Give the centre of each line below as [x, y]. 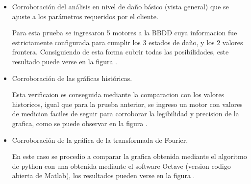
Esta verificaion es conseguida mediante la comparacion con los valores [118, 94]
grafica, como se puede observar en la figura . [80, 123]
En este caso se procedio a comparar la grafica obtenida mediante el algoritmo [129, 156]
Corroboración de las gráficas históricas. [72, 78]
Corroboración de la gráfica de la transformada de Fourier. [100, 140]
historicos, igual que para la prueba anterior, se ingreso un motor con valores [127, 104]
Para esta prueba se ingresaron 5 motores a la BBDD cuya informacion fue [125, 33]
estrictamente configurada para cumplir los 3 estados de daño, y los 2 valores [127, 42]
